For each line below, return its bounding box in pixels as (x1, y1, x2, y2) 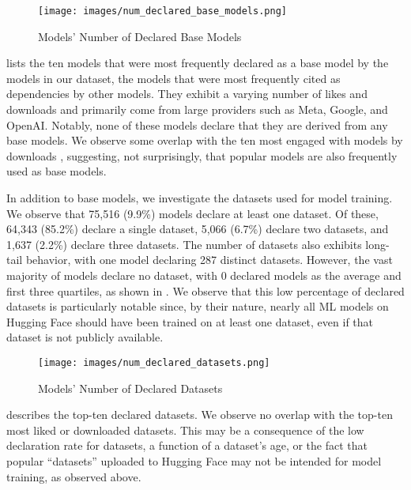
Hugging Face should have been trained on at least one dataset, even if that (6, 313, 374, 330)
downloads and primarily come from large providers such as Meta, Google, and (6, 101, 388, 118)
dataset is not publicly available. (6, 329, 164, 345)
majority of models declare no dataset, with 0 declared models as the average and (6, 266, 402, 283)
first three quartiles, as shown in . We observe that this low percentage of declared (6, 282, 405, 299)
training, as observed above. (6, 468, 141, 484)
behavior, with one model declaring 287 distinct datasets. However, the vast (25, 251, 393, 268)
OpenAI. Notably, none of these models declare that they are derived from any (6, 116, 388, 133)
